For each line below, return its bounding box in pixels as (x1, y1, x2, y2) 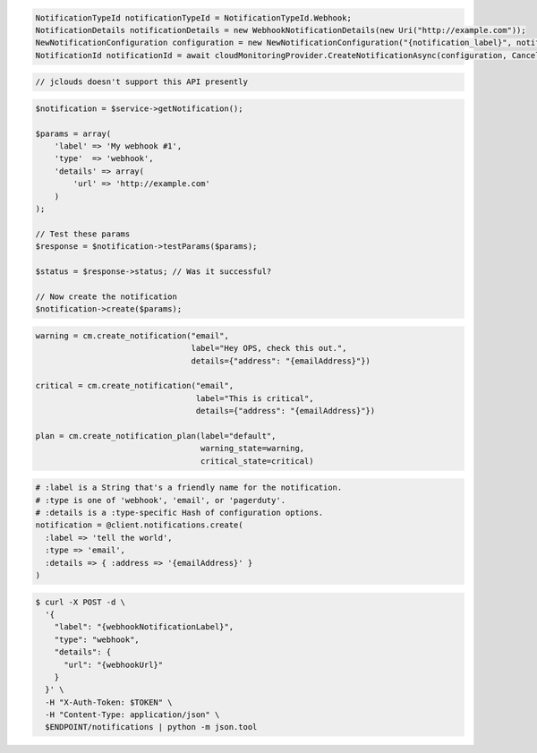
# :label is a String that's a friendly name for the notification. (35, 483, 343, 492)
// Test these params (35, 228, 131, 239)
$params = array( (35, 128, 112, 139)
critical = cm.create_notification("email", (35, 381, 234, 391)
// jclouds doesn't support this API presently (35, 77, 248, 87)
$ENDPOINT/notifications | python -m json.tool (45, 722, 258, 732)
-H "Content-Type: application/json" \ (45, 710, 220, 720)
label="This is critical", (195, 393, 314, 403)
